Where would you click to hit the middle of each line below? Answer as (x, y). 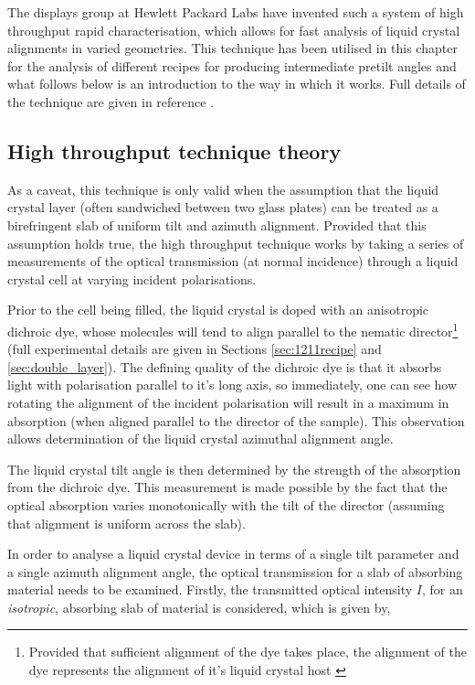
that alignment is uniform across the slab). (127, 523)
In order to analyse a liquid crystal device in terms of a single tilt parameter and (233, 554)
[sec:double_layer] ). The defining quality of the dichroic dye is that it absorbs (225, 366)
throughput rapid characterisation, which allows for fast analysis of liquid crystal (234, 30)
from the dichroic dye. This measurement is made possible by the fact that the (227, 487)
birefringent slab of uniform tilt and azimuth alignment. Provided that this (217, 225)
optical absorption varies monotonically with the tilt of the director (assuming (226, 504)
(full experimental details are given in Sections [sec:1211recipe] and (195, 349)
